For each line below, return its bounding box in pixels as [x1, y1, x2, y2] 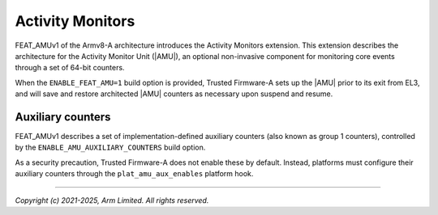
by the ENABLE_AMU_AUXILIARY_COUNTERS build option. [15, 142, 206, 153]
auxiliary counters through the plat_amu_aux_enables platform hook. [15, 169, 254, 179]
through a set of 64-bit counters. [15, 63, 125, 73]
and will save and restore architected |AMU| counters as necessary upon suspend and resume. [15, 89, 333, 99]
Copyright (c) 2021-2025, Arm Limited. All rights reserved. [15, 195, 209, 205]
